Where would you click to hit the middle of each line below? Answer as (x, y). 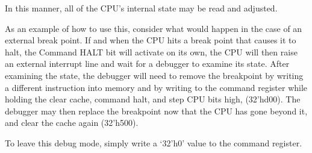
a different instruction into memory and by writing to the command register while (156, 87)
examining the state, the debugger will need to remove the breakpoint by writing (154, 75)
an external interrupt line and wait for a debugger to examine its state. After (147, 64)
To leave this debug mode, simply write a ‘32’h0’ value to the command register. (154, 142)
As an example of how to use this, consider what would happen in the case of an (154, 28)
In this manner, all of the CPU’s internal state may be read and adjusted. (141, 8)
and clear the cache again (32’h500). (72, 123)
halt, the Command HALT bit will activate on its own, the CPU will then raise (151, 52)
